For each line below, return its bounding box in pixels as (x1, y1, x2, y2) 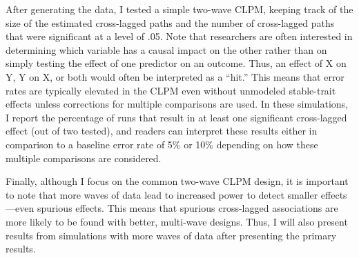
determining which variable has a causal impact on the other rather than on (6, 42, 327, 57)
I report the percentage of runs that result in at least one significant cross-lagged (6, 110, 347, 124)
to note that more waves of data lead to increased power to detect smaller (6, 187, 318, 201)
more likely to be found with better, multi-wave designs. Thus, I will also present (6, 214, 348, 228)
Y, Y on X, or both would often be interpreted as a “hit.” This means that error (6, 69, 345, 83)
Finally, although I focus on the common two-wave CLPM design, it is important (6, 174, 349, 188)
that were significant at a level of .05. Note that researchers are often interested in (6, 29, 353, 43)
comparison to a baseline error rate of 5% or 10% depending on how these (6, 137, 318, 151)
